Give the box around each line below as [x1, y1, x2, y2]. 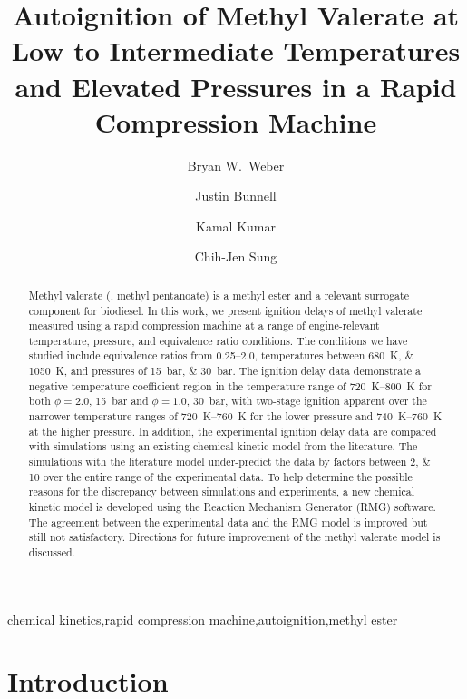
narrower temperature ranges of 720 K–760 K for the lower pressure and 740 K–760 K [28, 409, 443, 424]
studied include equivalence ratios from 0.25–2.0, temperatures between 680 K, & [28, 348, 413, 363]
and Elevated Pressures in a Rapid [15, 67, 457, 104]
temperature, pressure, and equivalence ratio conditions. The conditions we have [28, 332, 408, 348]
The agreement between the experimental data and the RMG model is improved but [28, 514, 428, 529]
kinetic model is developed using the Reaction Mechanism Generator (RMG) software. [28, 499, 436, 515]
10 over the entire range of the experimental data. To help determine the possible [28, 468, 413, 484]
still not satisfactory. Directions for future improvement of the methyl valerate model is [28, 529, 441, 545]
